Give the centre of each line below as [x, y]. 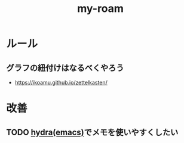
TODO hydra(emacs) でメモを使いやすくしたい [92, 132]
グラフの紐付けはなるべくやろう [65, 68]
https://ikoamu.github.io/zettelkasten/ [61, 83]
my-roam [100, 9]
